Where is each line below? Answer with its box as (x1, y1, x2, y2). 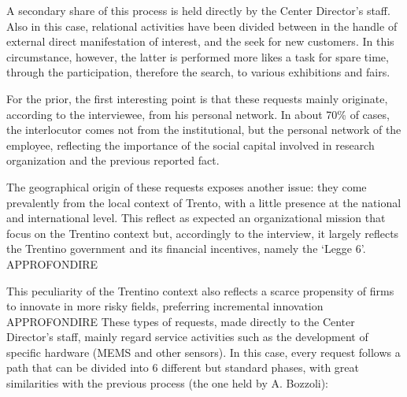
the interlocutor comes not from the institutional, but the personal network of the (6, 121, 401, 138)
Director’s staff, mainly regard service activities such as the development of (6, 328, 368, 345)
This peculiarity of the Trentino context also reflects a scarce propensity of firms (6, 282, 394, 299)
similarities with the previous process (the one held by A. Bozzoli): (6, 375, 329, 391)
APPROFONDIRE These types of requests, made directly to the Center (6, 313, 355, 329)
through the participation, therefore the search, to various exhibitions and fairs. (6, 64, 390, 80)
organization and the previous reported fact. (6, 152, 220, 169)
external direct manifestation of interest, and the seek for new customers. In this (6, 33, 394, 50)
